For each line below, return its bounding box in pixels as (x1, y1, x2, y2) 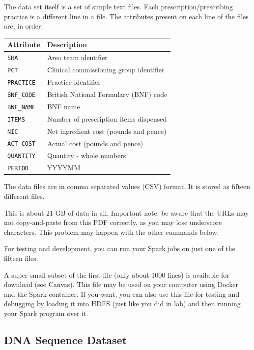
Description (47, 39, 87, 50)
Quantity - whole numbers (47, 150, 126, 160)
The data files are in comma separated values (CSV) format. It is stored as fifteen (4, 181, 251, 191)
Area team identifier (47, 52, 108, 63)
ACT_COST (7, 140, 36, 148)
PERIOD (7, 165, 28, 172)
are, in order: (4, 21, 43, 31)
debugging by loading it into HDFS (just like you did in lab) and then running (4, 298, 241, 309)
